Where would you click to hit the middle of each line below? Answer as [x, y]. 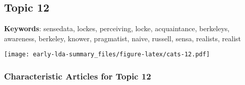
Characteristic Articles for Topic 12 [78, 76]
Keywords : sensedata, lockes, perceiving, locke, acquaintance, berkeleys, [117, 28]
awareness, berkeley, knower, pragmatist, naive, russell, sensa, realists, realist [123, 38]
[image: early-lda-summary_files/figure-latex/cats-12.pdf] [107, 55]
